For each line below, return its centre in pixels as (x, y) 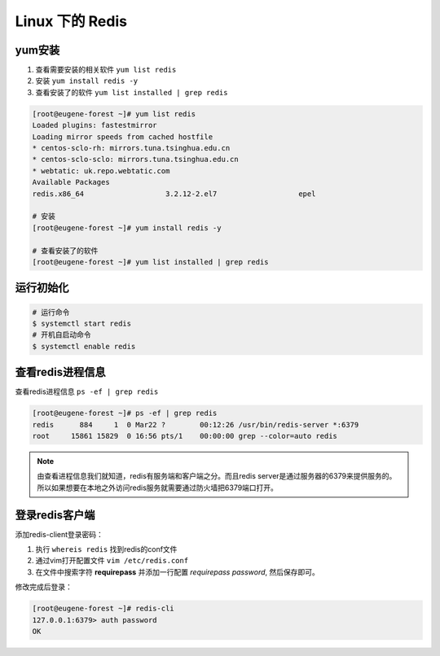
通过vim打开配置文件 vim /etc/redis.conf (112, 561)
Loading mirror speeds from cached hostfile (123, 137)
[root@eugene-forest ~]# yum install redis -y (127, 227)
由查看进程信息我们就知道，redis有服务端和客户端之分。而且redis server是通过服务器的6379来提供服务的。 (217, 476)
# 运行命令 (51, 312)
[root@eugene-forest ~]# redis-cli (103, 609)
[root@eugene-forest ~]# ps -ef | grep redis (125, 413)
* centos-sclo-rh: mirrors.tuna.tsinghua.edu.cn (131, 148)
